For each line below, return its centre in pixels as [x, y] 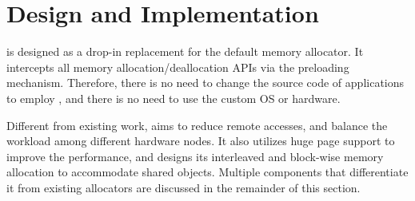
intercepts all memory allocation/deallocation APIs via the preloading [178, 67]
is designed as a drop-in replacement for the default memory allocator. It [185, 51]
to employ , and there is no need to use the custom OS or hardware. [174, 98]
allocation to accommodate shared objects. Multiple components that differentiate [207, 172]
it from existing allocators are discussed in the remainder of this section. [184, 187]
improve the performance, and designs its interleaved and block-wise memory [195, 156]
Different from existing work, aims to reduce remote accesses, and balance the [197, 125]
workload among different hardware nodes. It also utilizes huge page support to [201, 141]
